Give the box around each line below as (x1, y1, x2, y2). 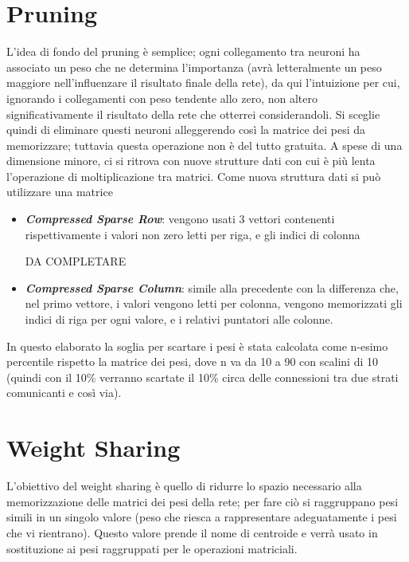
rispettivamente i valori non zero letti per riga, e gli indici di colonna (25, 226, 360, 242)
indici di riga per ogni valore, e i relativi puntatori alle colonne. (25, 311, 333, 328)
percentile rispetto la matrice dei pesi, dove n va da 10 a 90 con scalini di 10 (6, 353, 378, 370)
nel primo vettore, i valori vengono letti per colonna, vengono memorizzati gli (25, 295, 403, 312)
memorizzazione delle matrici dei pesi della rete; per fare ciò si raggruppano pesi (6, 493, 399, 509)
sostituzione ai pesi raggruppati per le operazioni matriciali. (6, 540, 298, 556)
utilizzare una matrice (6, 183, 113, 200)
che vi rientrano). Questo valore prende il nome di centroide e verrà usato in (6, 524, 378, 540)
